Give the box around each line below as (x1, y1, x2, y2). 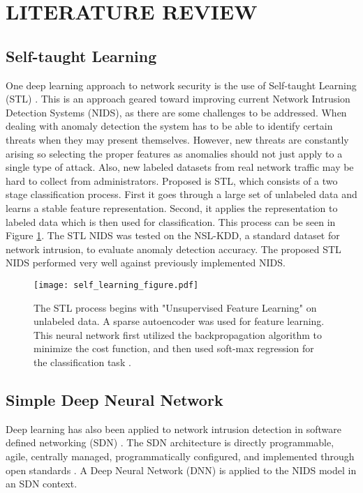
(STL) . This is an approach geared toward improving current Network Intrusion (6, 91, 350, 106)
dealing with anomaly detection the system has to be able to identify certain (6, 119, 333, 133)
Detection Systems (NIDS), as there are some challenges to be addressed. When (6, 105, 347, 119)
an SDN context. (6, 476, 77, 491)
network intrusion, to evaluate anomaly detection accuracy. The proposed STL (6, 241, 341, 256)
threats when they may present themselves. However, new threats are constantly (6, 132, 349, 146)
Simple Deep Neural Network (6, 388, 223, 410)
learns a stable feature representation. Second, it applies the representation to (6, 200, 338, 215)
